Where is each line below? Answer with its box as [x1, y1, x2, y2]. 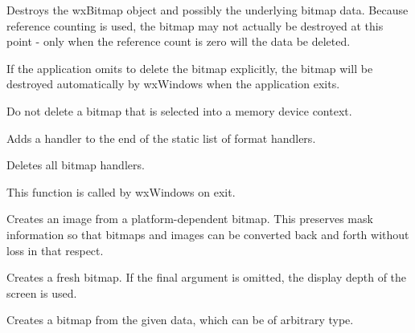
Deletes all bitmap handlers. [6, 156, 145, 173]
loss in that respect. [6, 242, 104, 258]
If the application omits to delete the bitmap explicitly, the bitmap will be [6, 59, 373, 76]
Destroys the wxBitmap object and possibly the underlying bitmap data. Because [6, 2, 409, 18]
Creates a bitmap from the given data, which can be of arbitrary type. [6, 311, 354, 328]
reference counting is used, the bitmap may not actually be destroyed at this [6, 17, 384, 34]
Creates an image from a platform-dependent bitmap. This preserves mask [6, 210, 373, 227]
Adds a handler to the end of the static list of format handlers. [6, 129, 316, 146]
